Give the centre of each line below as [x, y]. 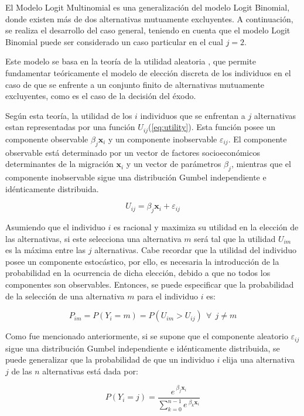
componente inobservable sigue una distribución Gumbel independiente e [136, 177]
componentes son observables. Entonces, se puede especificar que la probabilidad [150, 284]
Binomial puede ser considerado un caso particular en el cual [114, 41]
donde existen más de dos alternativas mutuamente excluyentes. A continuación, [149, 18]
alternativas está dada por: [90, 371]
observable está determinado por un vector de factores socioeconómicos [133, 152]
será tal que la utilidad [235, 238]
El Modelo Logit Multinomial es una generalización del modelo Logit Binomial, [148, 7]
